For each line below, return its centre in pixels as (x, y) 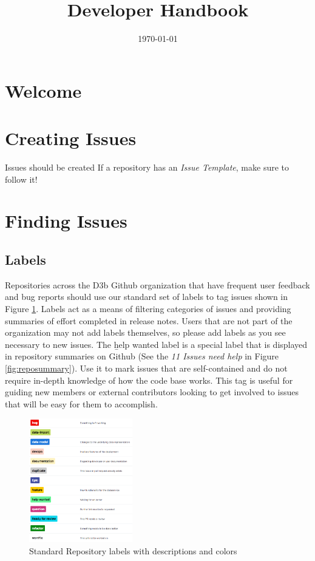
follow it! (21, 179)
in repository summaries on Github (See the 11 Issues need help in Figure (142, 356)
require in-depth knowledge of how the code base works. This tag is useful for (149, 380)
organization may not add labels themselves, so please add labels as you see (145, 332)
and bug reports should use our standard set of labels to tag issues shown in (147, 297)
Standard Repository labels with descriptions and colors (133, 550)
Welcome (43, 90)
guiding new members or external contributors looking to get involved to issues (152, 392)
